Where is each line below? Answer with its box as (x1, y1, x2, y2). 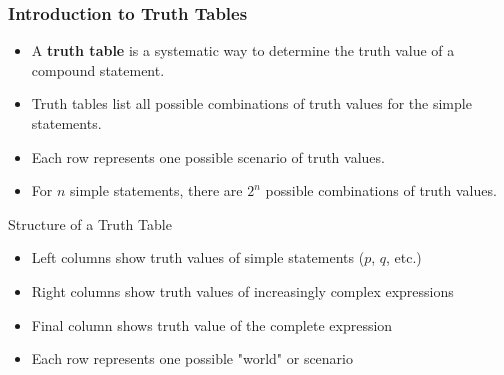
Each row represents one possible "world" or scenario (31, 348, 353, 369)
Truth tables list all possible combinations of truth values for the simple (31, 93, 472, 114)
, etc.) (386, 247, 422, 268)
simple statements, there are (70, 180, 243, 201)
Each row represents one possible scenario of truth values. (31, 146, 385, 167)
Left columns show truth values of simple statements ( (31, 247, 365, 268)
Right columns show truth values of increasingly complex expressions (31, 280, 454, 301)
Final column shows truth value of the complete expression (31, 314, 393, 335)
